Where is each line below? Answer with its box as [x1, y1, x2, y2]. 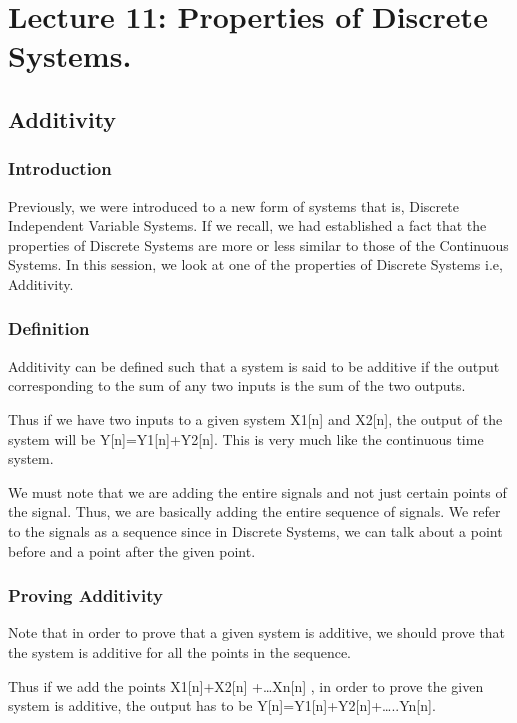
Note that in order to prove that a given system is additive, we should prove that [8, 622, 506, 643]
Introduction [8, 156, 112, 181]
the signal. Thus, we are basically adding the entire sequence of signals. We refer [8, 501, 501, 522]
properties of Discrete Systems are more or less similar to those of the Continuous [8, 234, 509, 255]
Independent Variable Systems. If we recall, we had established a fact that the [8, 215, 487, 236]
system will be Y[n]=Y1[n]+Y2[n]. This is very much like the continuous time [8, 428, 484, 449]
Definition [8, 316, 90, 341]
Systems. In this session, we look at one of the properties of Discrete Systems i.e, [8, 254, 503, 275]
